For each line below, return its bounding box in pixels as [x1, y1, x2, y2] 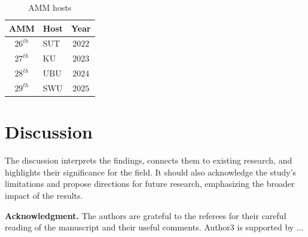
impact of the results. [5, 189, 83, 201]
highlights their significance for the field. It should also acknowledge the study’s [5, 165, 297, 178]
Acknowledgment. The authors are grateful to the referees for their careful [5, 209, 286, 221]
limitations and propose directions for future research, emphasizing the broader [5, 177, 295, 190]
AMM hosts [28, 1, 72, 13]
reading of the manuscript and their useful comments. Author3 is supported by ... [5, 221, 304, 233]
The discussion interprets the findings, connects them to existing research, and [5, 154, 292, 167]
